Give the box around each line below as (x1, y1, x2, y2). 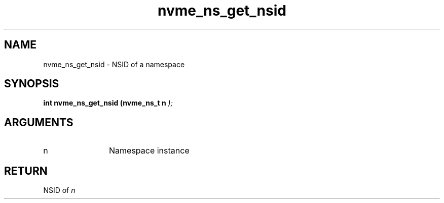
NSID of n (43, 186, 76, 195)
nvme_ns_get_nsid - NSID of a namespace (43, 60, 185, 69)
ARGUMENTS (4, 116, 73, 129)
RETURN (4, 164, 48, 177)
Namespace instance (109, 145, 190, 156)
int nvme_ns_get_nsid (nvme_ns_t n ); (43, 98, 173, 108)
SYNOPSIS (4, 77, 59, 90)
